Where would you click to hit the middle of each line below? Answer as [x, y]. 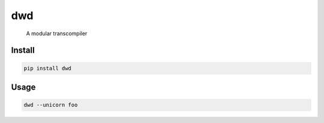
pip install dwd [48, 68]
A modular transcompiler [57, 33]
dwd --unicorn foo [51, 105]
